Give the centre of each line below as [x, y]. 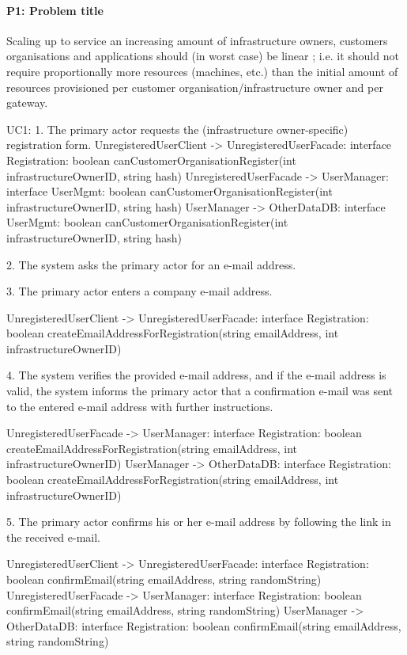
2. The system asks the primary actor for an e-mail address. [151, 264]
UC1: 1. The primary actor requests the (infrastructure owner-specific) [177, 129]
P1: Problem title [55, 10]
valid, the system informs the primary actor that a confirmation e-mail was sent [200, 391]
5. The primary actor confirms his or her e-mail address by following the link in [199, 522]
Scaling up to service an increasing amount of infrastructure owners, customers [197, 40]
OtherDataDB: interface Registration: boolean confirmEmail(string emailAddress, [204, 625]
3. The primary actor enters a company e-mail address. [139, 291]
